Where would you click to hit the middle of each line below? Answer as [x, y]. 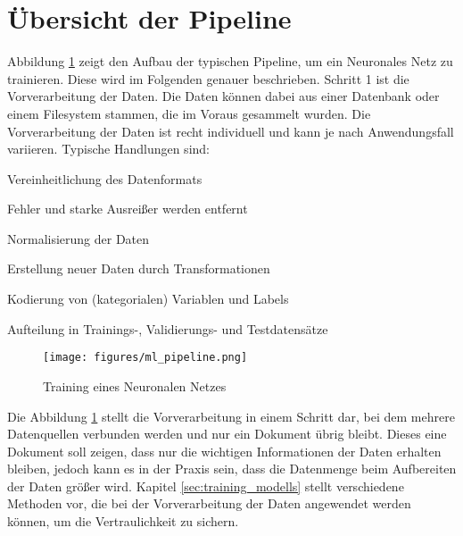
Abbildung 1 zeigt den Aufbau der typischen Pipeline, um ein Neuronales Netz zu [230, 61]
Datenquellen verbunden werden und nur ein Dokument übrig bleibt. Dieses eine [227, 434]
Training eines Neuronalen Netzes [135, 385]
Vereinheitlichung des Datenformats [105, 178]
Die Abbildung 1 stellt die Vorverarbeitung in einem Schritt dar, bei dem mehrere [231, 416]
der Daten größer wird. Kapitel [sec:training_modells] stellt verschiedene [206, 486]
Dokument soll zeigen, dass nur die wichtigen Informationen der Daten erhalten [224, 451]
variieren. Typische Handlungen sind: [108, 149]
